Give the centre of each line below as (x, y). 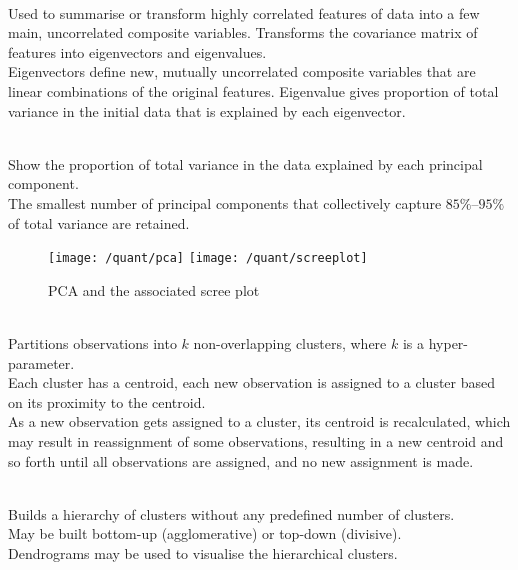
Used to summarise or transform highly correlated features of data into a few (244, 12)
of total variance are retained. (99, 222)
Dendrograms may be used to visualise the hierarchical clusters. (203, 552)
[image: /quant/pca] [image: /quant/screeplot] (208, 258)
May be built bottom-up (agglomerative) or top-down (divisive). (205, 533)
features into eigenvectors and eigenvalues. (137, 51)
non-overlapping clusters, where (290, 342)
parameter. (41, 362)
